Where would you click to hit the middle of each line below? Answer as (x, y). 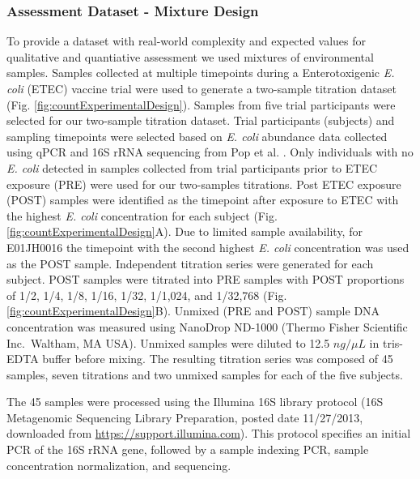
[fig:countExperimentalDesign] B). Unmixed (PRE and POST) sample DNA (193, 311)
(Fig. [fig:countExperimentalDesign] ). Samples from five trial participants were (201, 104)
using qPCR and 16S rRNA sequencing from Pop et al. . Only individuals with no (210, 152)
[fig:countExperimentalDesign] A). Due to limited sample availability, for (185, 231)
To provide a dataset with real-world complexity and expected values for (187, 41)
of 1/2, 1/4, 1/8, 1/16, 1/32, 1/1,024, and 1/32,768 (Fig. (147, 295)
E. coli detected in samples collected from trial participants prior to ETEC (192, 167)
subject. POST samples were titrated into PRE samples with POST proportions (206, 279)
